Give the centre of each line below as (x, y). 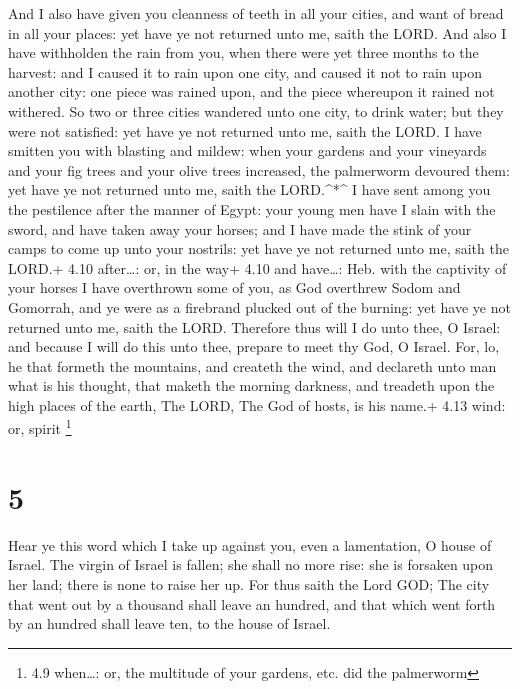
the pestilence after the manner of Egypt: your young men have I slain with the (252, 208)
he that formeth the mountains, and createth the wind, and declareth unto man (252, 365)
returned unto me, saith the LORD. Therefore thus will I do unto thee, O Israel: (254, 326)
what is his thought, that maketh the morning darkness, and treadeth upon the (251, 385)
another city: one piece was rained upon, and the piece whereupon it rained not (251, 91)
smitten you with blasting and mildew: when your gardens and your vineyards (247, 150)
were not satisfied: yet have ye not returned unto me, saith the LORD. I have (245, 130)
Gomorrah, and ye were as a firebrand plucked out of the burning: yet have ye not (259, 306)
